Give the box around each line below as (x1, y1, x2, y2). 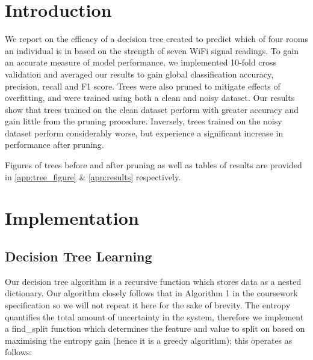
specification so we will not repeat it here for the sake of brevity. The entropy (5, 299, 291, 311)
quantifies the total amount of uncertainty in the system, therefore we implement (5, 310, 304, 323)
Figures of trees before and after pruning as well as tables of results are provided (5, 159, 302, 171)
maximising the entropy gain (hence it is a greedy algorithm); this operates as (5, 334, 293, 346)
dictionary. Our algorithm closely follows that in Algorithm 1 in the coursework (5, 287, 298, 299)
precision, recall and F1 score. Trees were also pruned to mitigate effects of (5, 79, 280, 92)
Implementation (5, 206, 139, 230)
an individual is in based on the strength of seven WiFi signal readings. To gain (5, 44, 299, 56)
